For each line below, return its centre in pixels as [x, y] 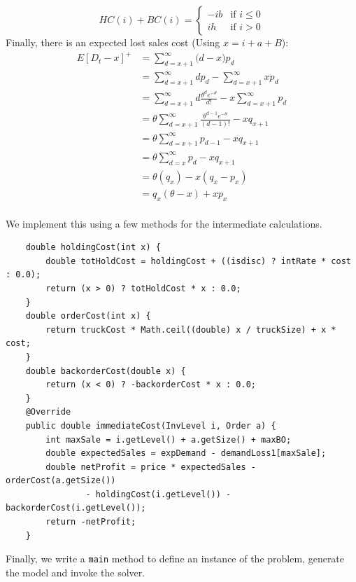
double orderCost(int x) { [88, 316]
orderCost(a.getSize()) [61, 481]
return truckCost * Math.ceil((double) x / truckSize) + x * [191, 330]
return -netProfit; [91, 522]
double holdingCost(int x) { [93, 248]
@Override [48, 412]
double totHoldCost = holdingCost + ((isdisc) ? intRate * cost [198, 261]
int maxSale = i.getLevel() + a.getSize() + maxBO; [169, 439]
